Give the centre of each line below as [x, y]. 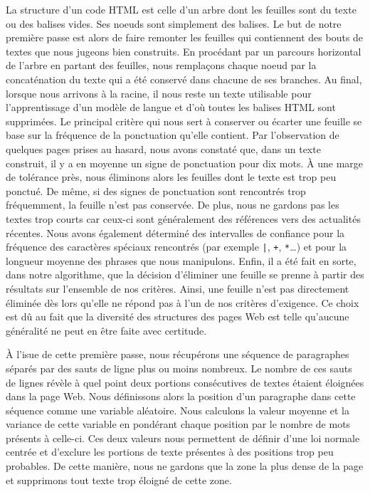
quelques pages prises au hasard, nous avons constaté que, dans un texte [163, 148]
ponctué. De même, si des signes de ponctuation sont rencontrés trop [156, 190]
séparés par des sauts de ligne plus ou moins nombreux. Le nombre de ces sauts [179, 368]
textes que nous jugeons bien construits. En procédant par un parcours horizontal [184, 51]
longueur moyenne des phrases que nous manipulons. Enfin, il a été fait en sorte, [181, 260]
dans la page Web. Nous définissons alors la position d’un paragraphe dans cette [181, 396]
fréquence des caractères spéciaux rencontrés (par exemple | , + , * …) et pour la [176, 247]
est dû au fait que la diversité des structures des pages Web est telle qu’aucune [178, 316]
